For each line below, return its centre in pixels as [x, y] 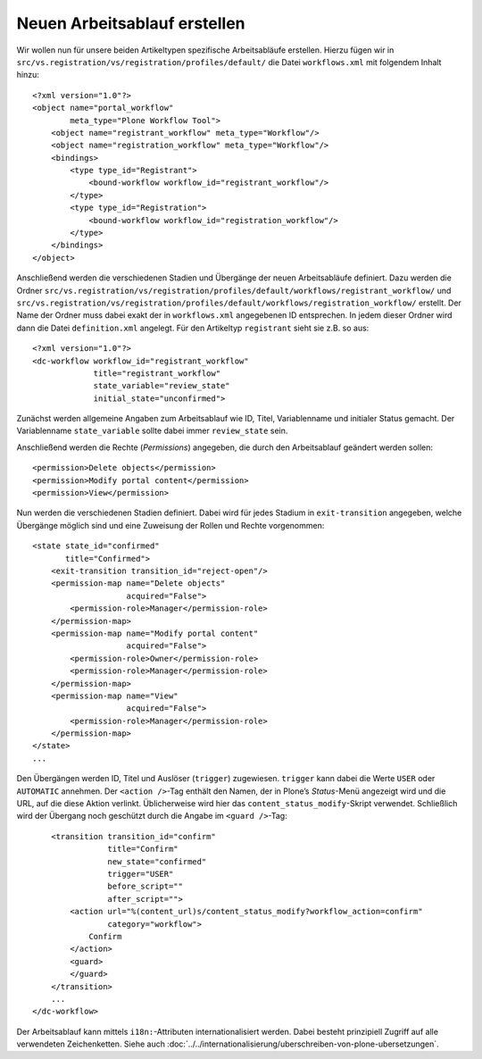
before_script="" [145, 887]
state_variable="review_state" [162, 386]
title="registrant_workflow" [157, 373]
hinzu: [28, 75]
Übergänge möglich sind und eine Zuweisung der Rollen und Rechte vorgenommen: [170, 525]
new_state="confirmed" [157, 861]
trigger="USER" [141, 874]
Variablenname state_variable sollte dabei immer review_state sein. [152, 431]
